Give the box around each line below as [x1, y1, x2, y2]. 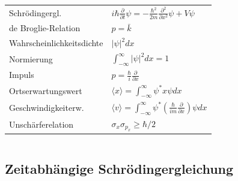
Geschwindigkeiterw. [9, 101, 84, 114]
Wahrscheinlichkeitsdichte [9, 37, 103, 49]
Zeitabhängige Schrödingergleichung [5, 159, 234, 178]
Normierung [9, 52, 53, 65]
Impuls [9, 68, 34, 81]
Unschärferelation [9, 118, 74, 131]
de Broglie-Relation [9, 22, 81, 34]
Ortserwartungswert [9, 85, 82, 97]
